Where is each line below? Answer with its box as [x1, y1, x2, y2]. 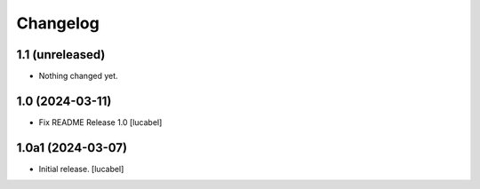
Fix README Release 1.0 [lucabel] [38, 116, 163, 128]
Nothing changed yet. [38, 71, 119, 82]
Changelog [16, 13, 100, 33]
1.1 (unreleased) [16, 47, 106, 62]
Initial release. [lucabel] [38, 163, 124, 174]
